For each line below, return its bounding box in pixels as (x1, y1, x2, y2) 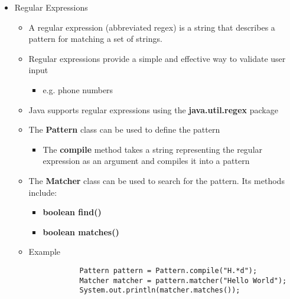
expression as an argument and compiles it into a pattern (43, 155, 250, 167)
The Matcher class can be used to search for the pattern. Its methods (28, 174, 285, 186)
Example (28, 245, 61, 258)
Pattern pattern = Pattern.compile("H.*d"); (79, 266, 258, 275)
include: (28, 186, 57, 198)
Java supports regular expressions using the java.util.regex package (28, 103, 278, 116)
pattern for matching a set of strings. (28, 32, 162, 45)
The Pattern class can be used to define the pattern (28, 123, 220, 136)
